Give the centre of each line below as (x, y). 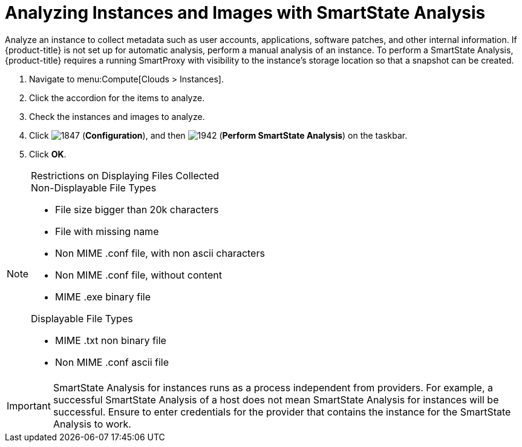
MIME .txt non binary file (111, 340)
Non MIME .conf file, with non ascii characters (160, 253)
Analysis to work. (92, 424)
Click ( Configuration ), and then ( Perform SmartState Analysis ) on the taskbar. (218, 135)
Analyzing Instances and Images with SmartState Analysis (245, 13)
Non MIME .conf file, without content (139, 275)
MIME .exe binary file (103, 296)
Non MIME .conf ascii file (112, 362)
